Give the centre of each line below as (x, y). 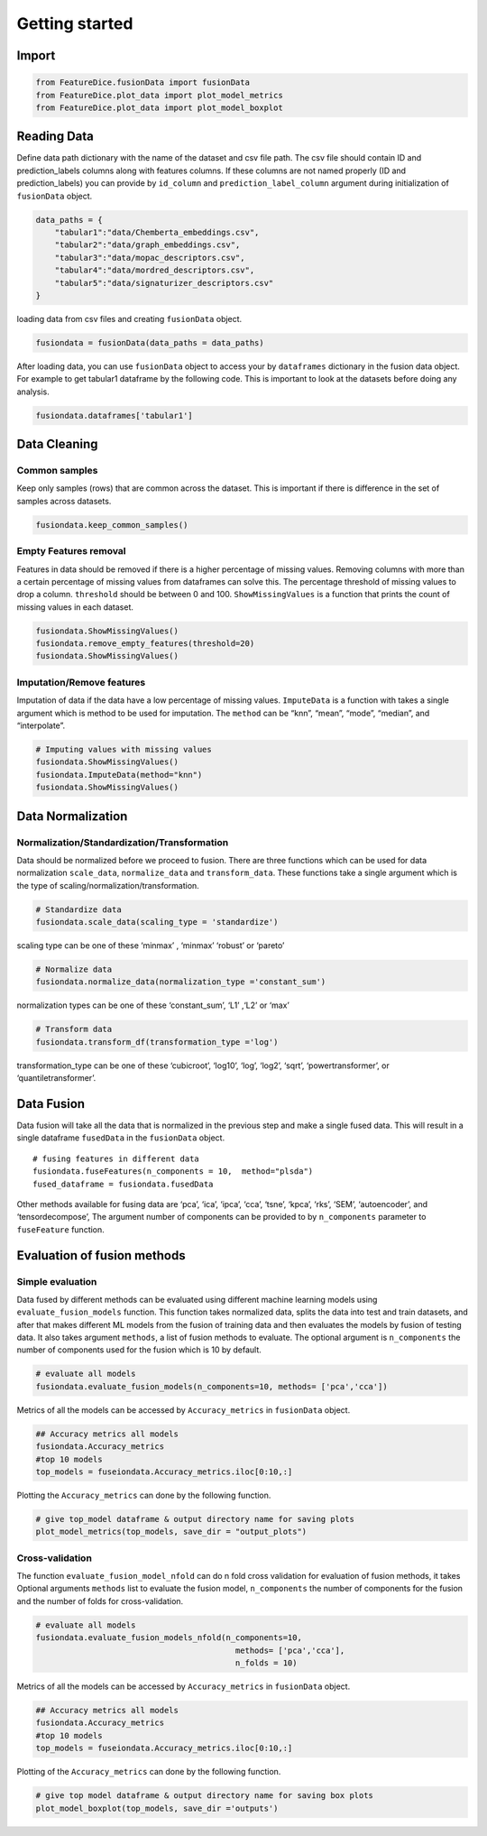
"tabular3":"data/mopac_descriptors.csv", (150, 258)
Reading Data (55, 137)
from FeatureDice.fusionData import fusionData (142, 83)
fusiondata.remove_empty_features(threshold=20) (145, 644)
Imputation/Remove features (81, 682)
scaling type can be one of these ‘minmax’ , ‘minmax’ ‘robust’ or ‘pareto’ (151, 946)
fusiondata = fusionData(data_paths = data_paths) (150, 342)
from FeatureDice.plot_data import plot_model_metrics (159, 95)
